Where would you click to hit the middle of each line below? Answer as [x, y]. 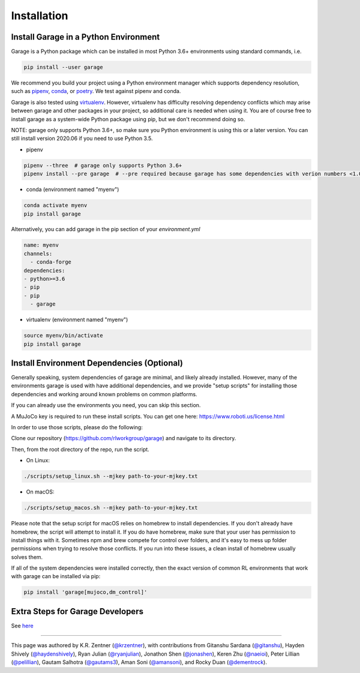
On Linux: [38, 460]
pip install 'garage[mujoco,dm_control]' [85, 592]
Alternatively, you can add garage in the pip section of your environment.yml [106, 229]
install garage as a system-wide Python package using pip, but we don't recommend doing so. [128, 119]
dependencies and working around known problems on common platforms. [104, 394]
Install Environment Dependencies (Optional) [97, 363]
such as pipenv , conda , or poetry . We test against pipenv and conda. [96, 91]
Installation [40, 16]
